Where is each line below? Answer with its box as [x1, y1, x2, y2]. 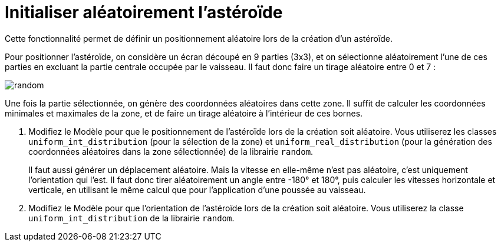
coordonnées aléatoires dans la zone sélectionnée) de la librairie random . [28, 146, 314, 157]
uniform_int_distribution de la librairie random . [28, 212, 235, 223]
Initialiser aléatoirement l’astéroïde [5, 2, 283, 22]
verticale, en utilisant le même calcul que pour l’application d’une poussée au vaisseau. [28, 184, 366, 195]
